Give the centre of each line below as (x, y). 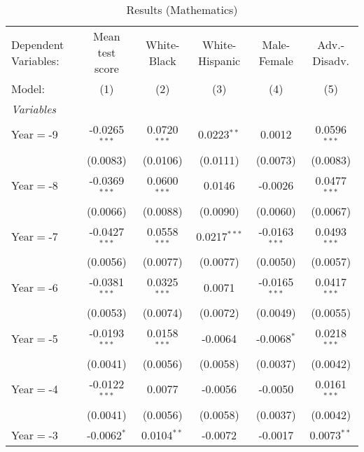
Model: (28, 89)
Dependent (38, 44)
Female (276, 60)
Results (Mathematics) (182, 9)
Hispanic (219, 60)
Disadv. (331, 60)
